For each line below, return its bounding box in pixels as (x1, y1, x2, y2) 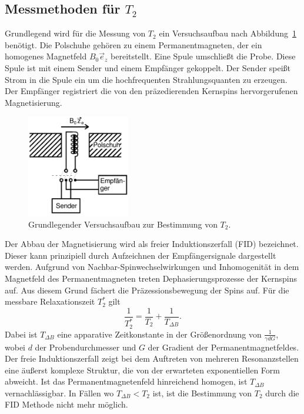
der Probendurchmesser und (35, 340, 136, 353)
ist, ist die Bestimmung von (152, 386, 252, 399)
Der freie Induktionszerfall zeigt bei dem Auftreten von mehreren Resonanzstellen (5, 352, 299, 365)
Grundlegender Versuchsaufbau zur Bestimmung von (28, 218, 218, 230)
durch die (265, 386, 299, 399)
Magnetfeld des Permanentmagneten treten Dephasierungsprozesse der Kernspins (5, 272, 297, 285)
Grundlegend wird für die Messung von (5, 27, 146, 39)
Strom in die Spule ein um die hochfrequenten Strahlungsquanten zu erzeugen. (5, 73, 288, 85)
